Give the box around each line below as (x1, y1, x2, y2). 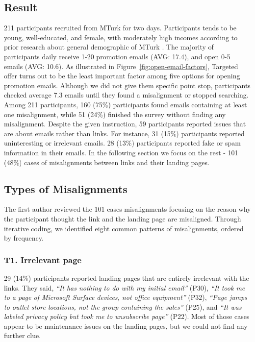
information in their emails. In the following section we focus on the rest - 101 (4, 147, 238, 157)
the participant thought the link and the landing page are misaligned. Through (4, 213, 241, 223)
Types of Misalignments (4, 181, 127, 196)
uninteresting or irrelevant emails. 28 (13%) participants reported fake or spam (4, 138, 241, 148)
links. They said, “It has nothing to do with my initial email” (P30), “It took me (4, 282, 245, 293)
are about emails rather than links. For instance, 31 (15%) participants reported (4, 128, 245, 138)
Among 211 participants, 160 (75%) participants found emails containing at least (4, 99, 247, 109)
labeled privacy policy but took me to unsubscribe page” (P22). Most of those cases (4, 311, 250, 321)
